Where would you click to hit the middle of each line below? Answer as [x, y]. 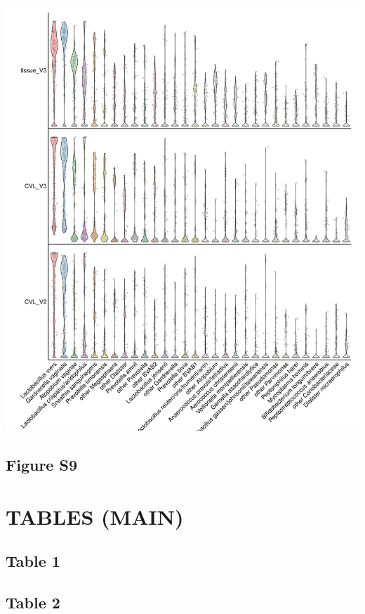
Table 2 [33, 602]
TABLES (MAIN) [95, 516]
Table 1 [33, 561]
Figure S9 [41, 465]
